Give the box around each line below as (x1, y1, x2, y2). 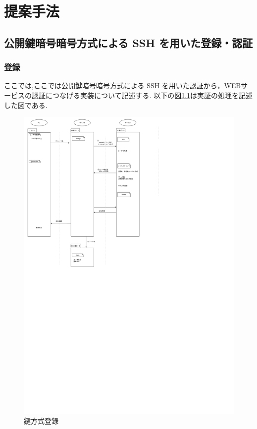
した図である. (4, 100, 48, 110)
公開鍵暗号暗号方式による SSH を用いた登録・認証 (4, 35, 253, 50)
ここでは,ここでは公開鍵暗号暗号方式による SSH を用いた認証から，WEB (4, 80, 241, 91)
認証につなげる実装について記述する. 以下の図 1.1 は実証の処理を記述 (31, 90, 253, 100)
